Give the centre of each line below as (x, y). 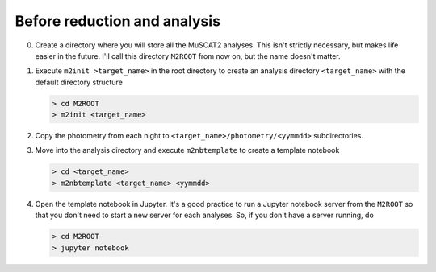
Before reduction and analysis (118, 21)
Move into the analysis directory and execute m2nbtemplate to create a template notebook (187, 150)
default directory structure (79, 82)
